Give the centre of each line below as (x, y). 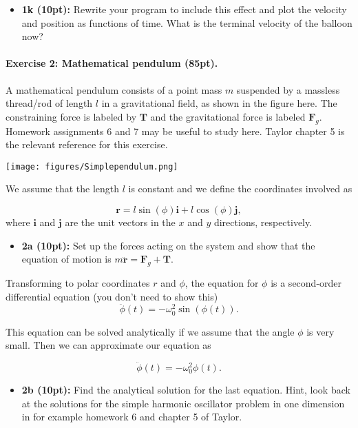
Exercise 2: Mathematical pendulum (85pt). (112, 63)
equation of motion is (66, 259)
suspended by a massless (288, 89)
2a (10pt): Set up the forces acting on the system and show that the (168, 245)
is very (320, 331)
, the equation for (222, 282)
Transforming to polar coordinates (78, 282)
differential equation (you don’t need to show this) (112, 296)
